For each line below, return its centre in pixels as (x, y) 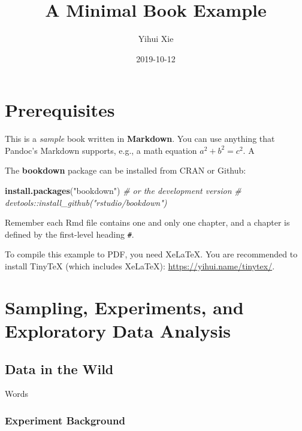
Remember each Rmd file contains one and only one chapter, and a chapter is (147, 222)
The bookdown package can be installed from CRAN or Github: (126, 170)
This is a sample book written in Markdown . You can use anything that (140, 139)
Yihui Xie (156, 39)
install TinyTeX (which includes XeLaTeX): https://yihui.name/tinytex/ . (140, 266)
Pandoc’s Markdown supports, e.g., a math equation (101, 150)
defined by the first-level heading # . (70, 234)
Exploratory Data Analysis (118, 331)
